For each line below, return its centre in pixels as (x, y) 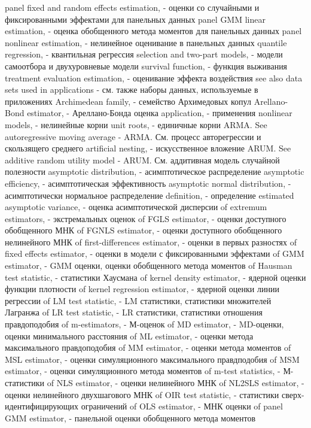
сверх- (293, 394)
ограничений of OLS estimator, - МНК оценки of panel (182, 406)
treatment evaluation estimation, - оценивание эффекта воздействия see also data (154, 78)
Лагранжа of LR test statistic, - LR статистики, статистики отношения (134, 312)
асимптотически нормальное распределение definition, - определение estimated (150, 195)
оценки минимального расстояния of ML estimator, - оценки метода (129, 336)
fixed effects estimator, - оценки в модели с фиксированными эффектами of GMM (155, 254)
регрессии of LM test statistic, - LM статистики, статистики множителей (138, 300)
